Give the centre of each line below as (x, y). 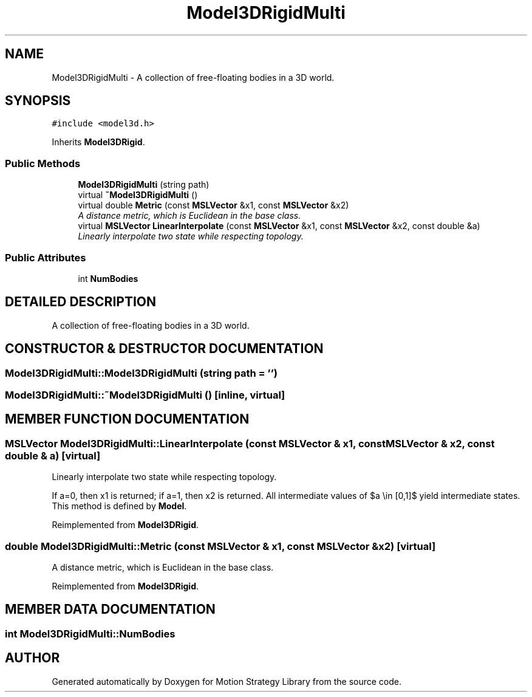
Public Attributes (46, 257)
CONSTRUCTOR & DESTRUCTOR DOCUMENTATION (164, 349)
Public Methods (43, 163)
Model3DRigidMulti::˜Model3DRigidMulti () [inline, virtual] (145, 395)
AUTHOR (32, 658)
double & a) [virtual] (53, 455)
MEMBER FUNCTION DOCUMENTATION (127, 419)
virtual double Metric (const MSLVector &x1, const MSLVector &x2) (213, 205)
